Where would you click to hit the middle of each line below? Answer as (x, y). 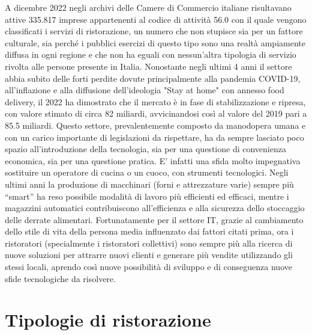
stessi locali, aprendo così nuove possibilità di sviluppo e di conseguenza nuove (148, 267)
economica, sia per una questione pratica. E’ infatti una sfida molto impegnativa (153, 160)
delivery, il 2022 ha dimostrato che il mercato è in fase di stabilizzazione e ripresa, (155, 101)
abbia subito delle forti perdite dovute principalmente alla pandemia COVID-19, (153, 78)
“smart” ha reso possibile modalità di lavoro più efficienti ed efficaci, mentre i (147, 196)
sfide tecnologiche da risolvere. (60, 278)
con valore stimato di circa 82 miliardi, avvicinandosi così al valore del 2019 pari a (156, 113)
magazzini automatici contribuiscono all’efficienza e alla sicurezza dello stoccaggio (155, 208)
